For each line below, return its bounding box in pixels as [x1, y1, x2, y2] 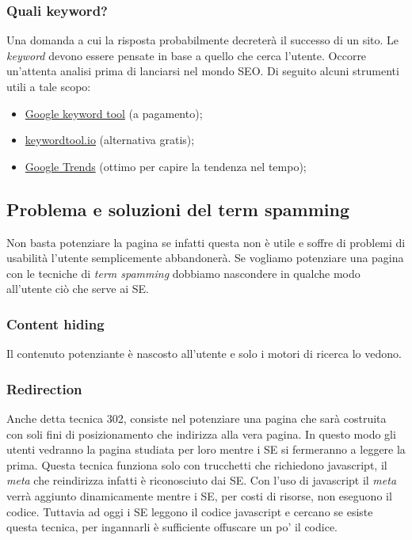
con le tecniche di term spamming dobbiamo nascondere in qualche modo [6, 264, 360, 281]
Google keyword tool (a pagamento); [25, 105, 203, 121]
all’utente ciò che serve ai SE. [6, 280, 149, 297]
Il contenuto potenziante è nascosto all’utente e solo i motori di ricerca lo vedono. [6, 345, 402, 362]
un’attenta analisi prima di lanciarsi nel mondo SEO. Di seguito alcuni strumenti [6, 63, 399, 79]
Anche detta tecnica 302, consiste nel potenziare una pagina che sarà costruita [6, 409, 387, 426]
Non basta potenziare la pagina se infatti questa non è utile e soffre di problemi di [6, 234, 406, 250]
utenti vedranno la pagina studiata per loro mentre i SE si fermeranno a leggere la [6, 441, 406, 458]
